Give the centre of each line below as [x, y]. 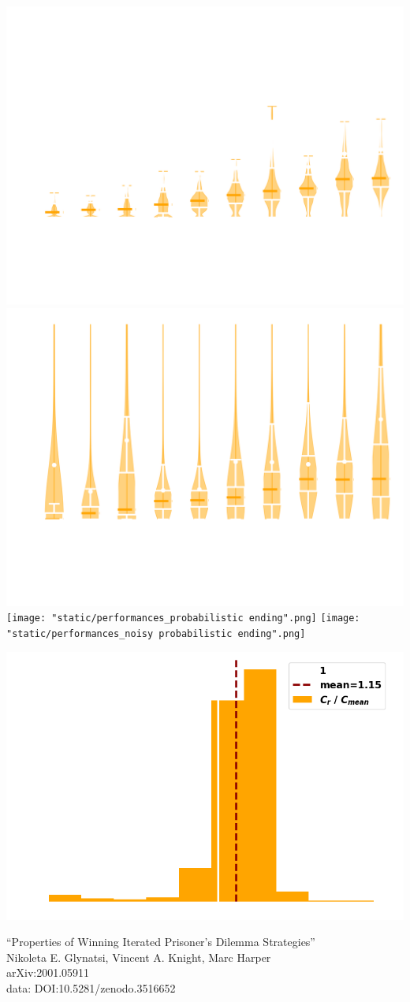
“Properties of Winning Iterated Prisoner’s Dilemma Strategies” [161, 942]
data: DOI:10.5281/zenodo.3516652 [91, 987]
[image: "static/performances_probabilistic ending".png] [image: [183, 618]
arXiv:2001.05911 [48, 972]
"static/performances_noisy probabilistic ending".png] [156, 633]
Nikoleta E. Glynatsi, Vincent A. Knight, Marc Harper [139, 957]
